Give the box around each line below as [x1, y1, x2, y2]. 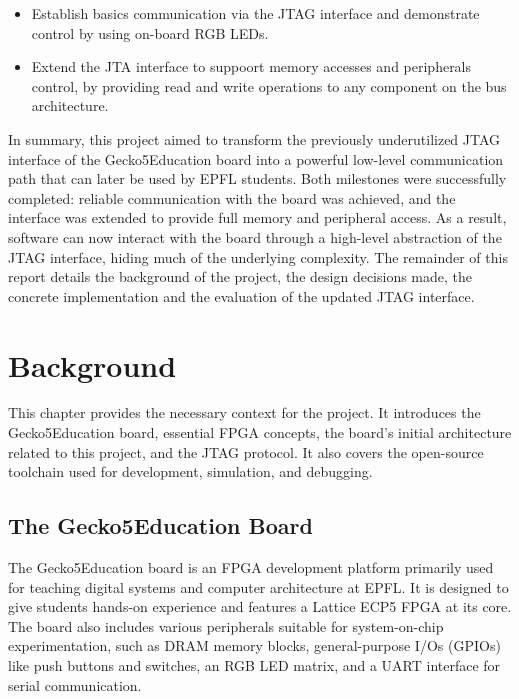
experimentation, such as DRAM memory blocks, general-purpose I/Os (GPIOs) [8, 635, 501, 656]
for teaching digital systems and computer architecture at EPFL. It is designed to [8, 576, 509, 597]
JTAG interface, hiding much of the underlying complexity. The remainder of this [8, 246, 508, 267]
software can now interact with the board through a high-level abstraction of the [8, 226, 502, 247]
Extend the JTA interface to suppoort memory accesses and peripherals [31, 56, 472, 77]
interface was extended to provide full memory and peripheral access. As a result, [8, 207, 507, 228]
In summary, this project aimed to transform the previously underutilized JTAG [8, 128, 501, 149]
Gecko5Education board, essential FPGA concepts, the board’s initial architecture [8, 422, 512, 443]
